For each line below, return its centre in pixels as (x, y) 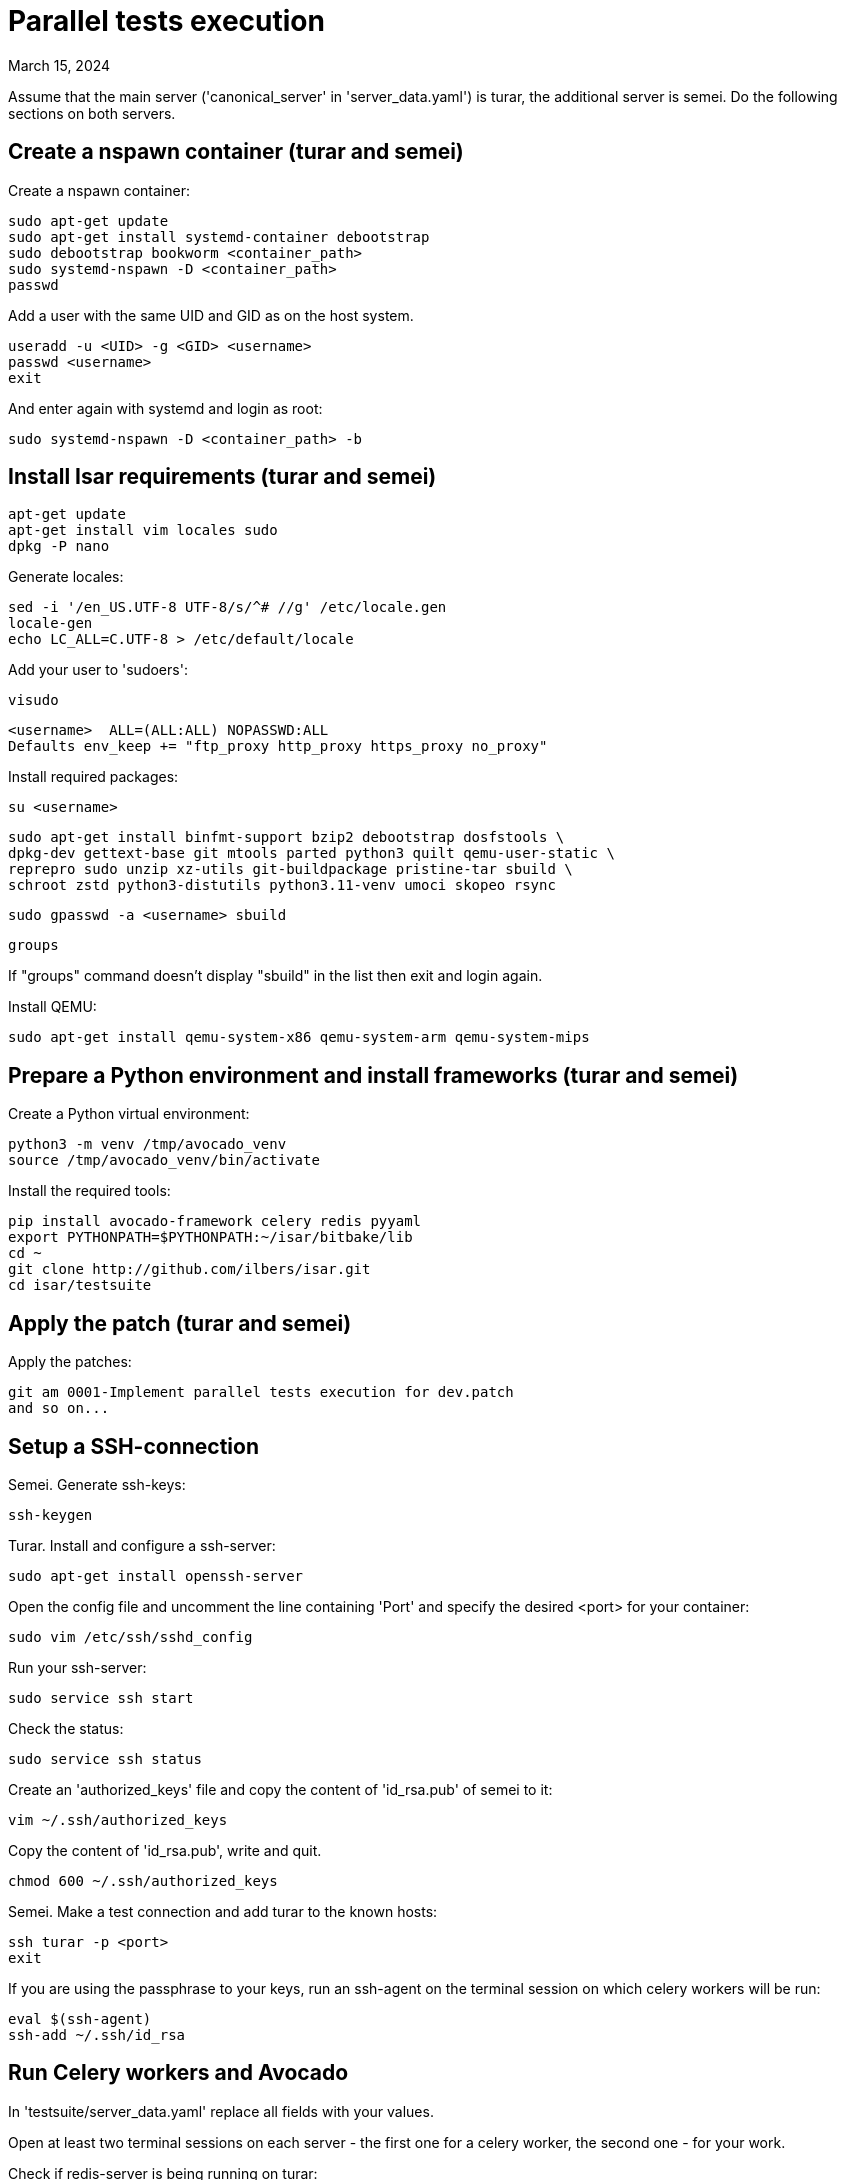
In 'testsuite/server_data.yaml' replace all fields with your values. (221, 2111)
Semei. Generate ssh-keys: (97, 1484)
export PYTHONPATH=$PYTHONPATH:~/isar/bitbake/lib (210, 1237)
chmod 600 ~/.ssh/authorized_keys (143, 1880)
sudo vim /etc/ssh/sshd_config (130, 1636)
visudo (33, 700)
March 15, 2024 (59, 65)
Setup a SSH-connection (133, 1446)
